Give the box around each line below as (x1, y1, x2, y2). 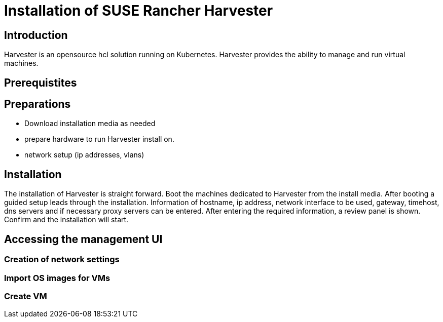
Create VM (4, 291, 47, 301)
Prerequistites (4, 76, 77, 89)
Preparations (4, 98, 71, 111)
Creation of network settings (4, 254, 120, 265)
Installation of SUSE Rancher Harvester (4, 2, 273, 19)
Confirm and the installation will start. (4, 215, 129, 224)
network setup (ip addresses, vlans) (24, 150, 144, 159)
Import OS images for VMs (4, 272, 110, 283)
